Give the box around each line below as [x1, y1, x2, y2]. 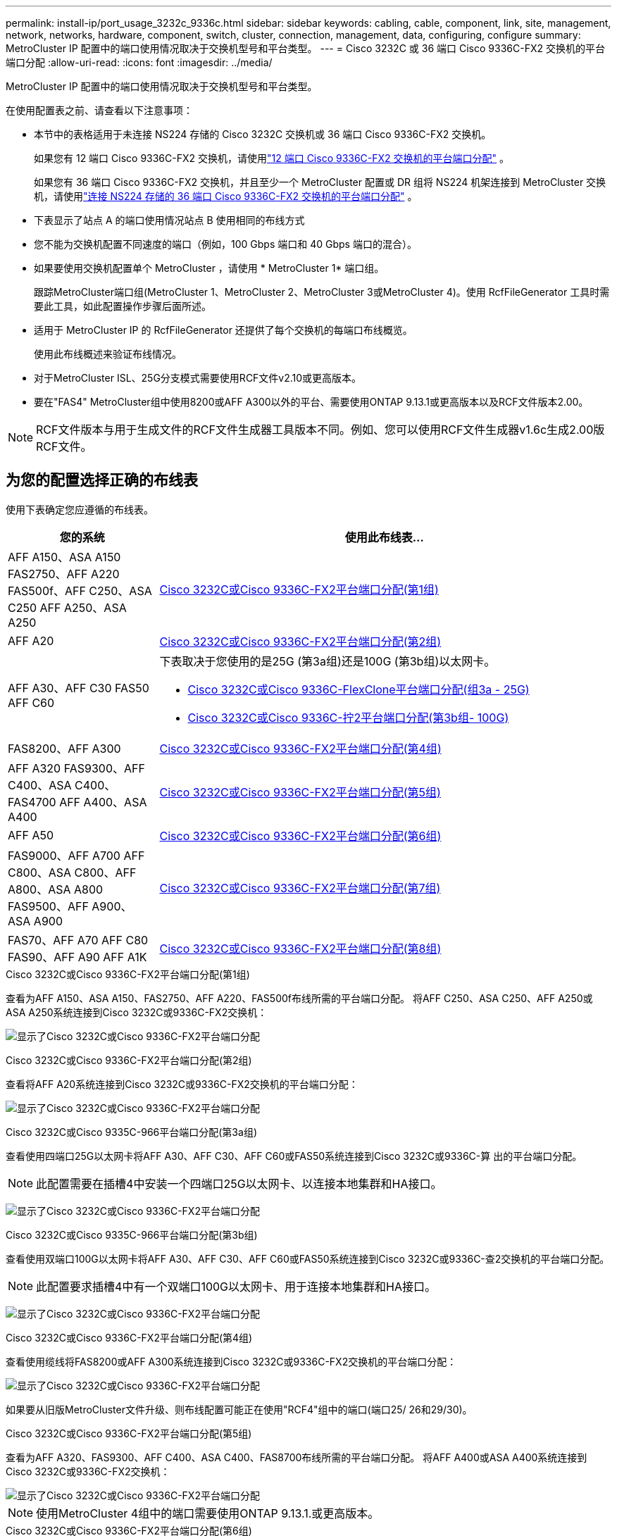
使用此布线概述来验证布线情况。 [34, 348, 182, 360]
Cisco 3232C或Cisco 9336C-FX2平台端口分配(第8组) [159, 941, 442, 956]
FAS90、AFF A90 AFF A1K [8, 949, 147, 964]
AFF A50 [8, 827, 54, 842]
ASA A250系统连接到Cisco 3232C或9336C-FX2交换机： [6, 1006, 268, 1018]
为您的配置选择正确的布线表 [6, 471, 198, 489]
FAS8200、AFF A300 [8, 741, 121, 756]
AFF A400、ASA [59, 794, 147, 809]
